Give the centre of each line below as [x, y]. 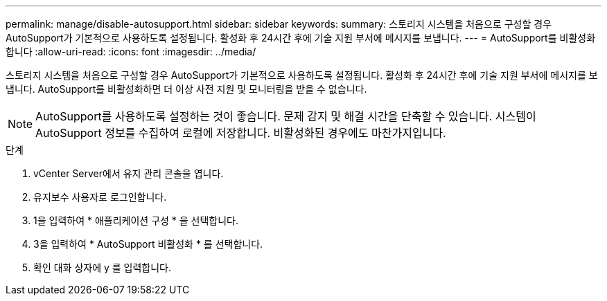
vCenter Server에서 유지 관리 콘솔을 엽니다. [129, 173]
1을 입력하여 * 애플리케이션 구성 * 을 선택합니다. [136, 220]
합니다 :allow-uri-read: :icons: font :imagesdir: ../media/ [131, 52]
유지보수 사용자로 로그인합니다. [100, 197]
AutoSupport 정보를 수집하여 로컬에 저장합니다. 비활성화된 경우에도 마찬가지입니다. [241, 133]
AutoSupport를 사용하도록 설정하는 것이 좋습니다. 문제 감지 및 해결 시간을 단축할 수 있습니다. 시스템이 [286, 116]
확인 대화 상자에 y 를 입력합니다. [103, 267]
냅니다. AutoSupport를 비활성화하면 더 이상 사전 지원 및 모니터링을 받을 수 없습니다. [186, 89]
